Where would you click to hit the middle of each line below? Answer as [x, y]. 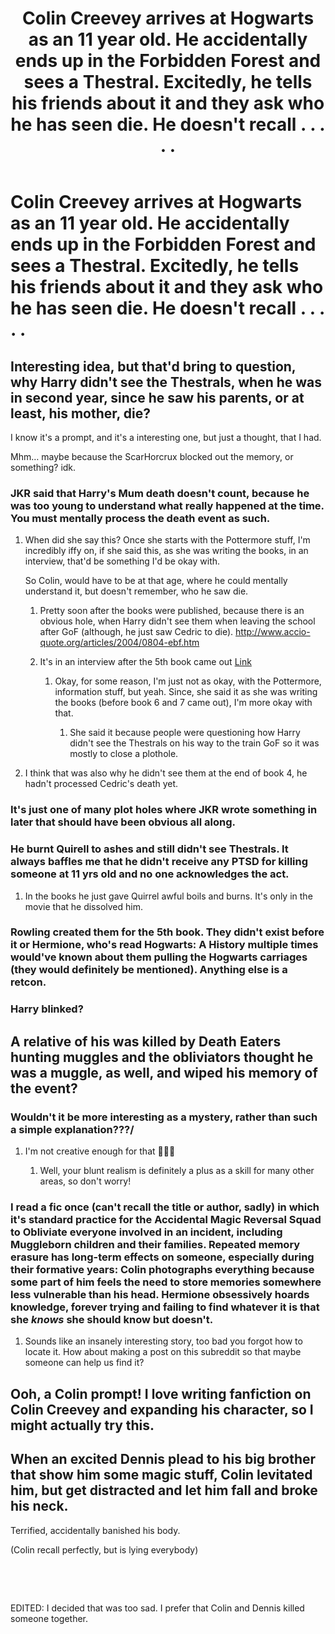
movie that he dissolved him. [83, 906]
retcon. [28, 982]
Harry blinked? [47, 1009]
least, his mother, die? [81, 413]
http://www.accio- [273, 632]
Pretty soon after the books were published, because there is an [172, 611]
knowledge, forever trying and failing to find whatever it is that [165, 1307]
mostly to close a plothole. [124, 754]
